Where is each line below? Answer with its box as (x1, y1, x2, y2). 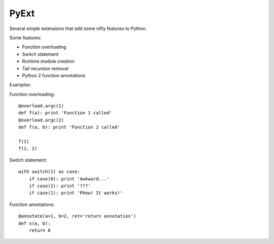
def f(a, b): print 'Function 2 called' (18, 125, 120, 130)
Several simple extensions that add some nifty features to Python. (9, 25, 147, 32)
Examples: (9, 82, 31, 88)
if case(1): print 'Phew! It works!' (28, 190, 123, 196)
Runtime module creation (22, 58, 75, 65)
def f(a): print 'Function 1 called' (18, 110, 113, 116)
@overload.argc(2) (18, 117, 64, 123)
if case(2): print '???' (28, 183, 91, 189)
